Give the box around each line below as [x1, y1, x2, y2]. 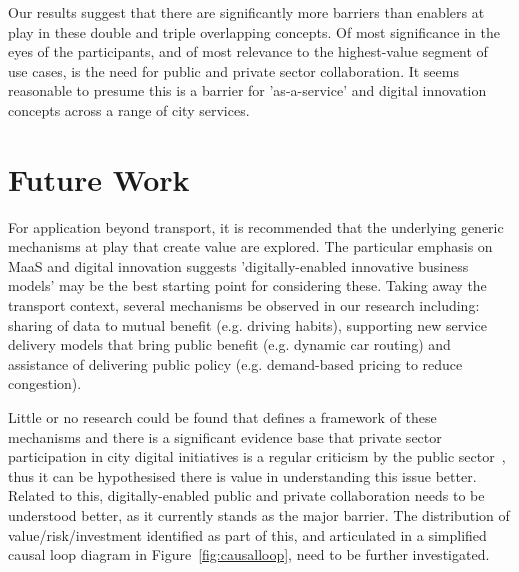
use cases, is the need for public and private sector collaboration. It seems [8, 60, 459, 81]
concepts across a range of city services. [8, 99, 250, 120]
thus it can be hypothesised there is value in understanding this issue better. [8, 465, 477, 486]
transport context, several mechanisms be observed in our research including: [8, 295, 480, 316]
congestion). [8, 373, 82, 394]
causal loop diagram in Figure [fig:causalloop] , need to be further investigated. [8, 544, 490, 565]
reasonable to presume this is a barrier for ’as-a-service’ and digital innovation [8, 80, 487, 101]
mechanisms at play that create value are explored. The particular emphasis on [8, 236, 493, 257]
